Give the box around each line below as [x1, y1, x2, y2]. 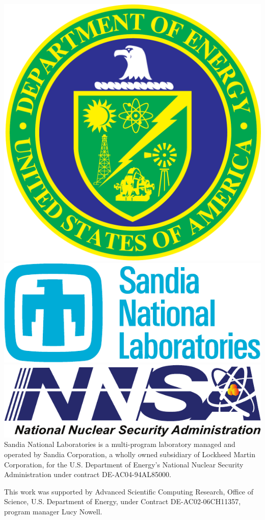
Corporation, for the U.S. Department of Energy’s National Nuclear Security [4, 459, 244, 469]
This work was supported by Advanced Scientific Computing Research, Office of [4, 486, 254, 497]
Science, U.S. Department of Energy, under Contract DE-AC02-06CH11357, [4, 496, 241, 507]
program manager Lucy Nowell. [4, 506, 102, 516]
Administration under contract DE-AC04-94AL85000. [4, 469, 171, 480]
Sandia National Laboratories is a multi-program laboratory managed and [4, 439, 235, 450]
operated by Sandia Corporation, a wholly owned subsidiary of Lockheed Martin [4, 448, 255, 459]
